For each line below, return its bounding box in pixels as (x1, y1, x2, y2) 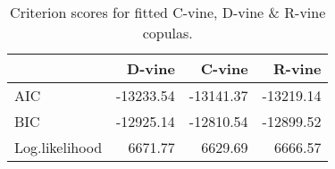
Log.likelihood (14, 137, 103, 157)
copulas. (142, 22, 193, 43)
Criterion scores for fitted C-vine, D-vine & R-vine (10, 2, 326, 22)
